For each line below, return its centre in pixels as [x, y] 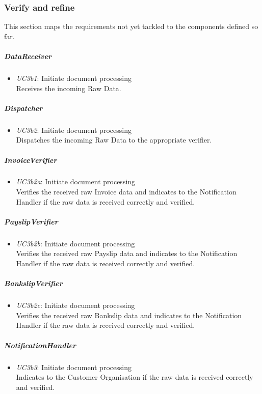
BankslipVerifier [33, 283]
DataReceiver [28, 56]
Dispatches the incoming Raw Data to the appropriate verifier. [114, 140]
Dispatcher [23, 108]
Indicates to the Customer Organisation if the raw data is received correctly [135, 377]
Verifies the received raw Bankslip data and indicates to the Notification [129, 315]
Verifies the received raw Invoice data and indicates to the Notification [126, 192]
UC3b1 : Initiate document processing [74, 78]
